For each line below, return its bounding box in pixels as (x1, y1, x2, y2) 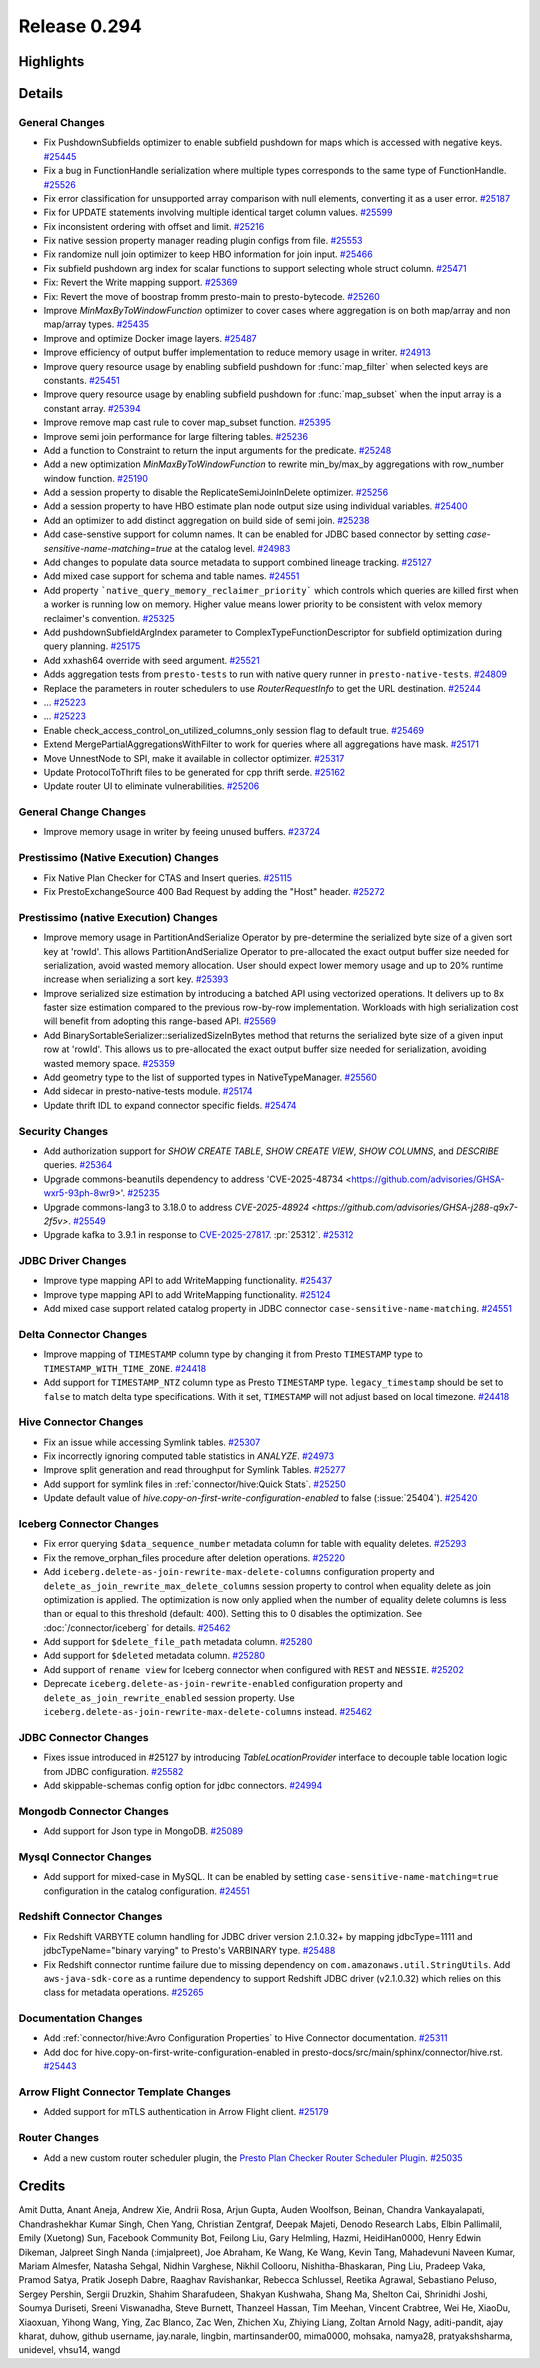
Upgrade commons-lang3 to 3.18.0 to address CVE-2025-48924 (43, 1201, 310, 1213)
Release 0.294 (18, 15, 142, 37)
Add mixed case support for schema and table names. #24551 (43, 570, 300, 582)
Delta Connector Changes (18, 1327, 148, 1341)
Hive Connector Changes (18, 1415, 144, 1429)
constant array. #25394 (43, 402, 141, 414)
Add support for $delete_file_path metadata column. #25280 (43, 1636, 313, 1648)
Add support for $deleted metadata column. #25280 (43, 1650, 265, 1662)
